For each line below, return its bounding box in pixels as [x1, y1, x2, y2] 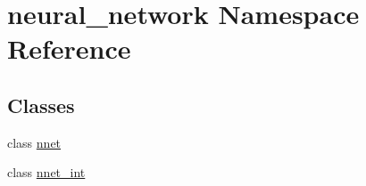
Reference [7, 30, 131, 67]
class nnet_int [7, 163, 86, 182]
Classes [7, 91, 75, 118]
